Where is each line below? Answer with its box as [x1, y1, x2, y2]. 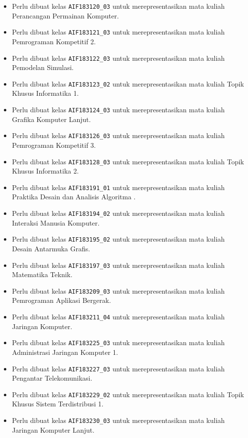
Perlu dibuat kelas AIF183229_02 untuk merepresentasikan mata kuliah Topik [12, 389, 244, 399]
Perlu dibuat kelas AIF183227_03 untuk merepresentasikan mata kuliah [12, 363, 225, 373]
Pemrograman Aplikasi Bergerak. [12, 295, 111, 305]
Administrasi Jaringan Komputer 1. [12, 347, 118, 357]
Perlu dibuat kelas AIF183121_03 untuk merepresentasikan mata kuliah [12, 27, 225, 37]
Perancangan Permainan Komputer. [12, 10, 119, 20]
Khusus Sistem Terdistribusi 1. [12, 399, 104, 409]
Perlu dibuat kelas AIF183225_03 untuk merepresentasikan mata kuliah [12, 337, 225, 348]
